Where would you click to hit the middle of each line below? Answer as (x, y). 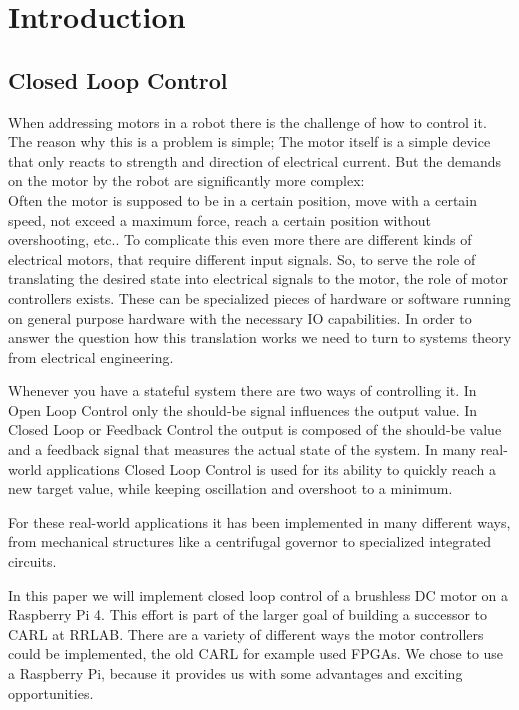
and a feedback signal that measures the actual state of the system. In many (242, 449)
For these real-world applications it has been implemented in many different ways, (259, 521)
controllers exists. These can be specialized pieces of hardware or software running (259, 297)
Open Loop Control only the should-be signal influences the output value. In (243, 409)
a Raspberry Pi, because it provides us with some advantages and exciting (235, 673)
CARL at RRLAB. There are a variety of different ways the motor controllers (246, 633)
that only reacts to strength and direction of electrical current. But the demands (254, 160)
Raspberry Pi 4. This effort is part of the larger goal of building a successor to (248, 614)
